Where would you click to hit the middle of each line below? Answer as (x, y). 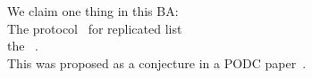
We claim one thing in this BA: (93, 11)
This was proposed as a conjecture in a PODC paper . (157, 62)
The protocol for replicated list (95, 28)
